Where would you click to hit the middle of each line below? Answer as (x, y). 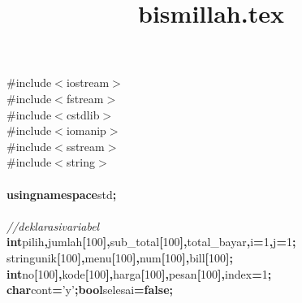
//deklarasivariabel (53, 225)
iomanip (86, 130)
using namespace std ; (62, 194)
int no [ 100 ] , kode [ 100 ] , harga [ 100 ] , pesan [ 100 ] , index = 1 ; (139, 273)
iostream (88, 82)
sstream (85, 146)
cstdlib (83, 114)
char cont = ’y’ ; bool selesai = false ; (90, 290)
